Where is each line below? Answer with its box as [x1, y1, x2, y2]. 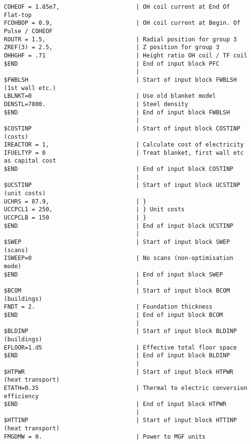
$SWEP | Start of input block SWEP [4, 239, 230, 246]
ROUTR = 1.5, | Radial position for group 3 [4, 36, 237, 43]
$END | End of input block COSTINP [4, 166, 234, 173]
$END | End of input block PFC [4, 60, 219, 67]
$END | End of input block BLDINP [4, 352, 230, 359]
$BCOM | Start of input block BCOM [4, 287, 230, 294]
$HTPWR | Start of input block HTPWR [4, 368, 234, 375]
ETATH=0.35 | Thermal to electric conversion [4, 384, 248, 391]
